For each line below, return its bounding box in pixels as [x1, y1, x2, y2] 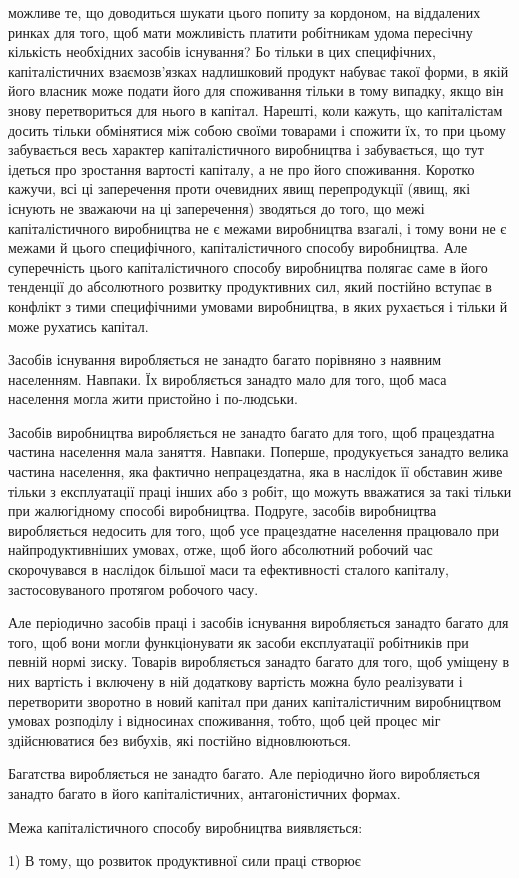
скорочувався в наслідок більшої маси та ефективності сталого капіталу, [8, 559, 449, 580]
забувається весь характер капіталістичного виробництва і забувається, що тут [8, 139, 484, 160]
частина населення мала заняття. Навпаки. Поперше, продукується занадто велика [8, 441, 509, 462]
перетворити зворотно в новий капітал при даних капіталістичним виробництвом [8, 690, 502, 711]
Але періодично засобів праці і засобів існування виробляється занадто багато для [8, 612, 509, 633]
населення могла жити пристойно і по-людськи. [8, 388, 298, 409]
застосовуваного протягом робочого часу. [8, 578, 259, 599]
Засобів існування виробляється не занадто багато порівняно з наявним [8, 349, 442, 370]
